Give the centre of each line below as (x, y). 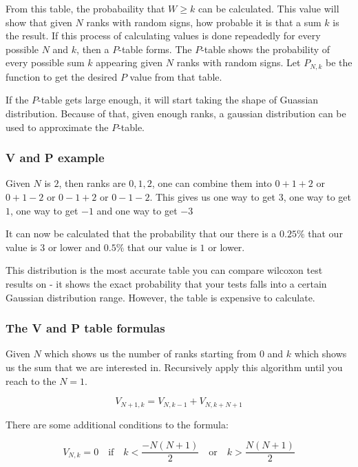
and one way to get (137, 210)
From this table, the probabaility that (85, 8)
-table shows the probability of (266, 49)
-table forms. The (155, 49)
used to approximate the (57, 127)
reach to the (31, 380)
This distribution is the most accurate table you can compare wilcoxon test (164, 270)
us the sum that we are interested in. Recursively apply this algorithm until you (174, 367)
